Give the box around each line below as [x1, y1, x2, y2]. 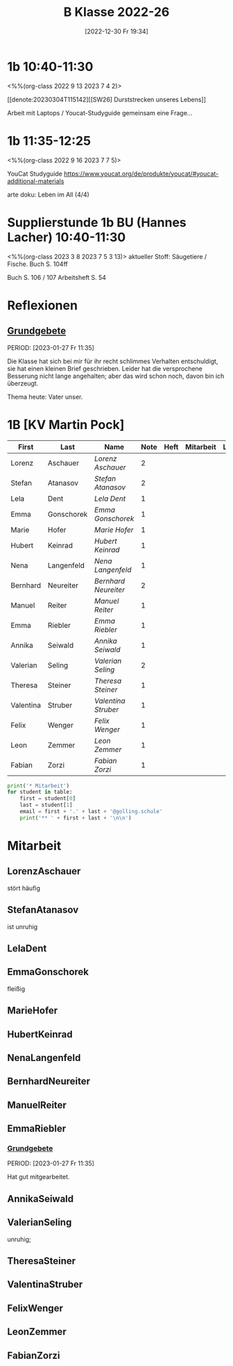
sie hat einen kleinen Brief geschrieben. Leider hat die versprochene [7, 364, 203, 372]
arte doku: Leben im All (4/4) [7, 190, 90, 199]
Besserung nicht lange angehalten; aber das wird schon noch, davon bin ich [7, 372, 225, 380]
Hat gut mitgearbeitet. [7, 1173, 70, 1181]
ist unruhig [7, 922, 38, 931]
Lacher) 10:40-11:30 [7, 229, 126, 245]
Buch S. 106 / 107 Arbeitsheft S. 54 [7, 273, 106, 281]
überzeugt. [7, 379, 39, 388]
